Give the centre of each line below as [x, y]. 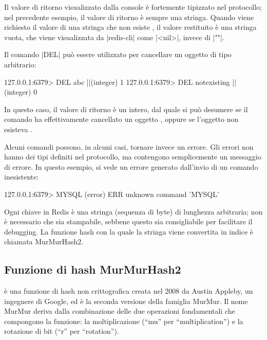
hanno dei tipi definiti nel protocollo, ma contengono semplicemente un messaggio [133, 157]
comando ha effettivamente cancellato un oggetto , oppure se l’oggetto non [121, 119]
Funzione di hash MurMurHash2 [93, 269]
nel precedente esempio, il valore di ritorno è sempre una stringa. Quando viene [129, 17]
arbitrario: [20, 64]
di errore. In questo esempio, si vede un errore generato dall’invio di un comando [131, 166]
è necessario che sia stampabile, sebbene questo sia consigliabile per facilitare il [128, 221]
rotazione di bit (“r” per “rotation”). [62, 331]
